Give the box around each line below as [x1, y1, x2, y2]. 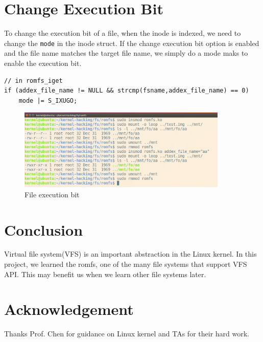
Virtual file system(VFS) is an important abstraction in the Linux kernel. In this [4, 248, 257, 259]
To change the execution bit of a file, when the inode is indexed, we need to [4, 28, 241, 38]
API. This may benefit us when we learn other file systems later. [4, 268, 206, 279]
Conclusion [4, 219, 83, 240]
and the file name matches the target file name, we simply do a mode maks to [4, 48, 248, 58]
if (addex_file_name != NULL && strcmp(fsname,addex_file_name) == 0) [4, 87, 249, 95]
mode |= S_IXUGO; [18, 97, 78, 104]
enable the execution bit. [4, 57, 82, 68]
